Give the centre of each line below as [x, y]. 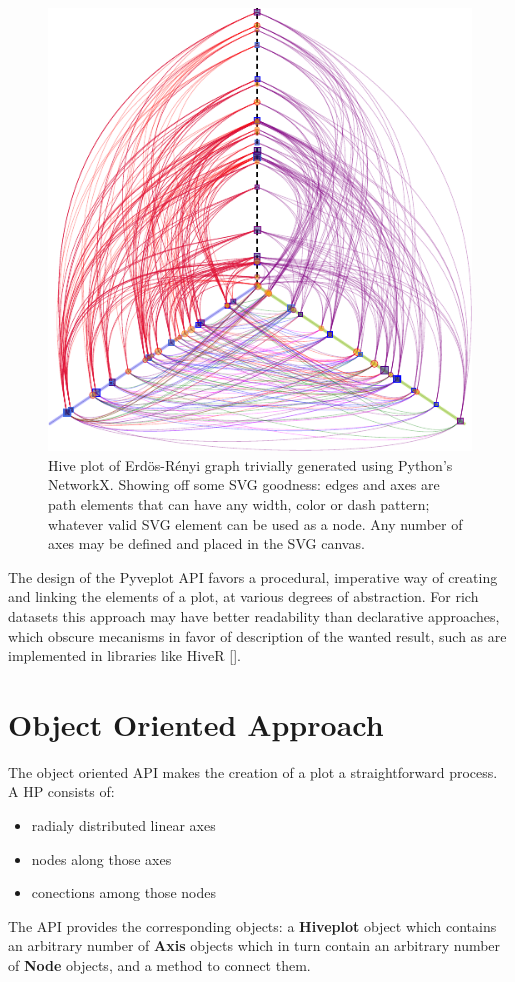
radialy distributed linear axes [123, 825]
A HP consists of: [61, 791]
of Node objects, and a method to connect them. [159, 964]
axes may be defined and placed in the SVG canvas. [206, 543]
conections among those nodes [123, 892]
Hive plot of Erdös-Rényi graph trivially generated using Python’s [250, 464]
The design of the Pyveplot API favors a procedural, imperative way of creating [253, 576]
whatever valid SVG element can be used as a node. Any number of [255, 523]
